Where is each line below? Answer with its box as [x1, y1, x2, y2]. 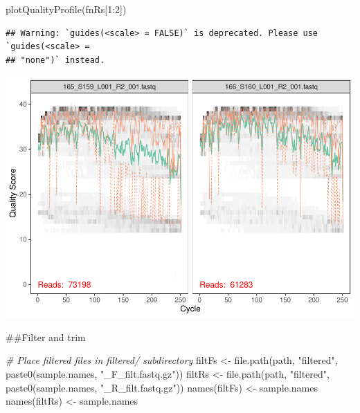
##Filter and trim [6, 329, 86, 344]
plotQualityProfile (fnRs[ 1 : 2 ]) [6, 2, 127, 16]
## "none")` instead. [6, 55, 105, 65]
